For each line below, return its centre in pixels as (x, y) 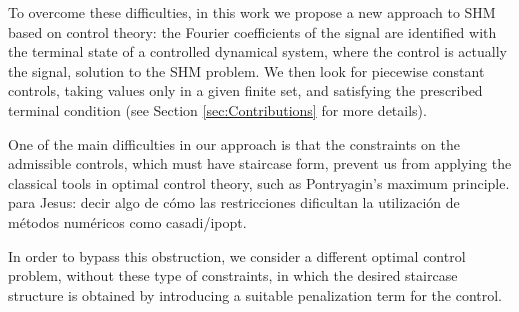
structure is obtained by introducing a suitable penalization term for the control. (255, 294)
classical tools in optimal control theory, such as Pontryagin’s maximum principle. (259, 182)
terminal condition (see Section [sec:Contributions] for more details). (217, 109)
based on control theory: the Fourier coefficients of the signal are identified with (252, 31)
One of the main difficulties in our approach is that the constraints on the (234, 143)
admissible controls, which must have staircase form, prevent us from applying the (260, 163)
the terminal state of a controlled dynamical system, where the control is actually (257, 51)
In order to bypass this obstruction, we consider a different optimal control (237, 255)
